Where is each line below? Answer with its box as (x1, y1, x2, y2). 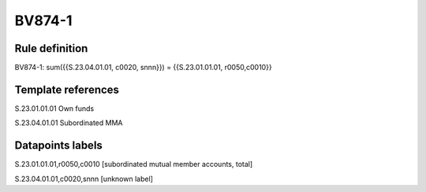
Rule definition (14, 42, 88, 55)
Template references (14, 83, 120, 96)
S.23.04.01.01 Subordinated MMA (14, 118, 123, 127)
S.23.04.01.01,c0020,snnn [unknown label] (14, 174, 154, 183)
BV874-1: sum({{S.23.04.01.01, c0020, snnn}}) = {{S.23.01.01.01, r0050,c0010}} (14, 63, 272, 72)
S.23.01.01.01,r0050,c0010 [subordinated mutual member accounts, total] (14, 160, 253, 169)
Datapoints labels (14, 138, 103, 153)
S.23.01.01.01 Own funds (14, 103, 95, 113)
